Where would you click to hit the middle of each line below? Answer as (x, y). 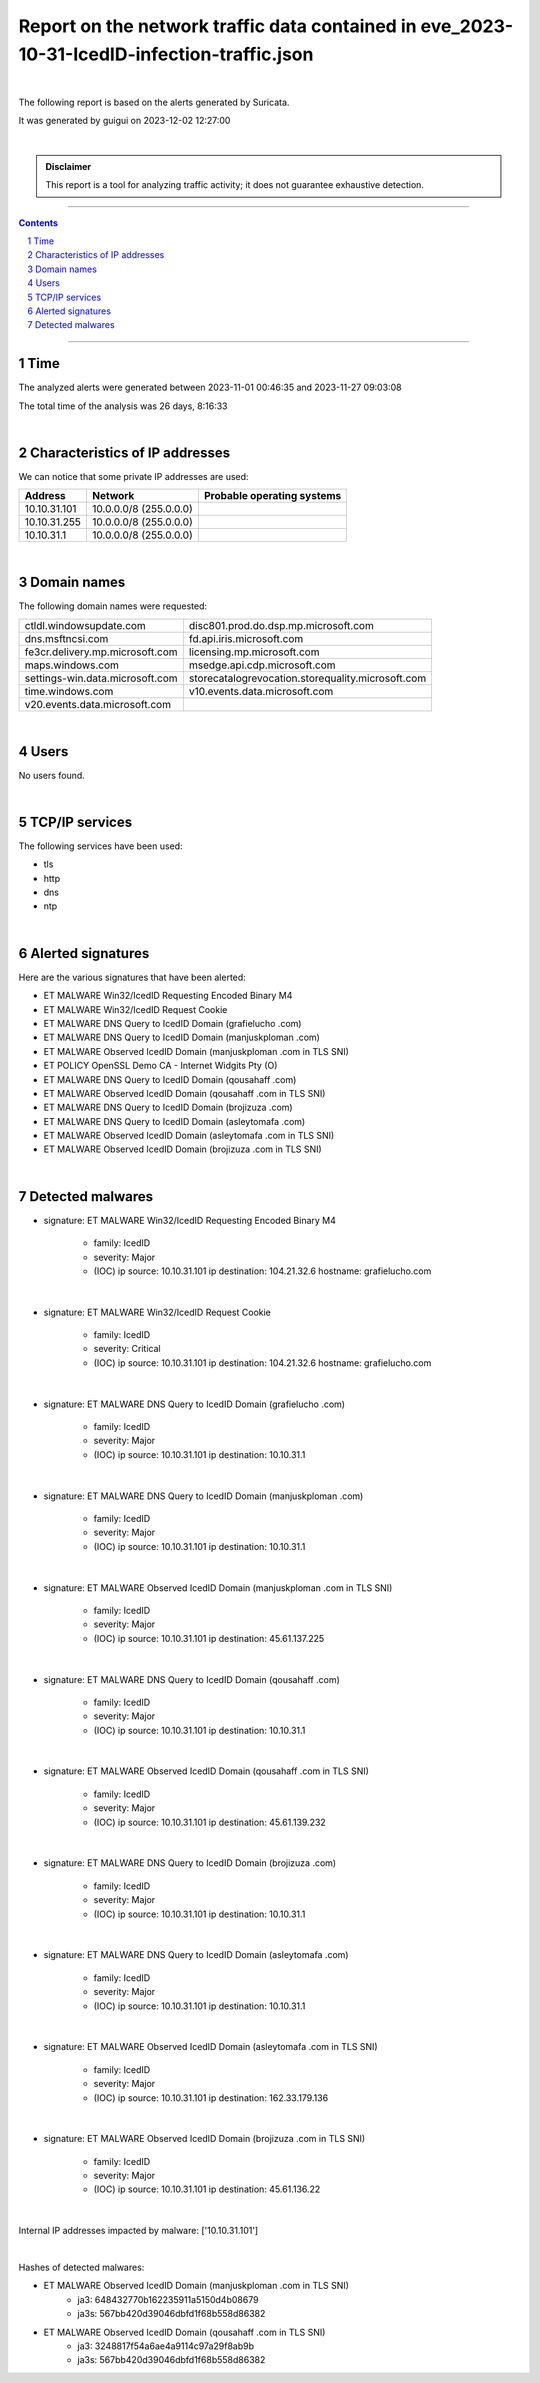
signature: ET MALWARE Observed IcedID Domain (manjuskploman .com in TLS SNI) (218, 1587)
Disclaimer (68, 166)
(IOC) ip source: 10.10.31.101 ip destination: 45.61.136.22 (207, 2189)
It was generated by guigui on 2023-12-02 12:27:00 (124, 121)
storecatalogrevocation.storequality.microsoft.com (307, 678)
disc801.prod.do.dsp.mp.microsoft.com (281, 625)
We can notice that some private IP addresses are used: (133, 477)
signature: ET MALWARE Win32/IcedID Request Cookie (157, 1312)
